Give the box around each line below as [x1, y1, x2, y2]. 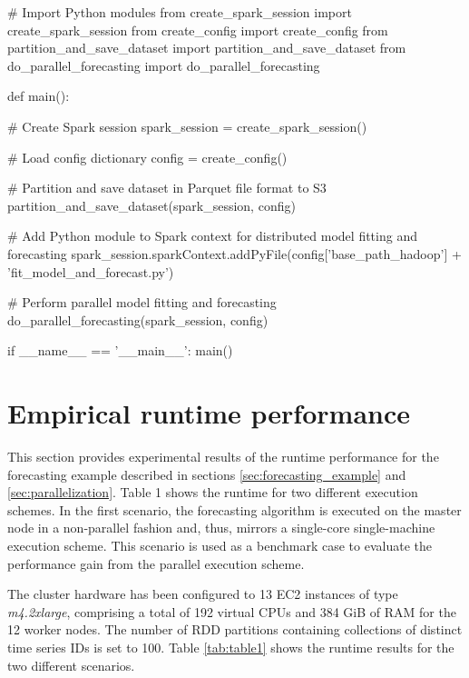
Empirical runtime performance [7, 394, 410, 432]
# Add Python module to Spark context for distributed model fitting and [7, 226, 417, 245]
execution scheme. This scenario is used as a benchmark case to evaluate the [7, 536, 432, 554]
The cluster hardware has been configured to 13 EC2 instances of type [7, 584, 398, 603]
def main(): [7, 86, 70, 105]
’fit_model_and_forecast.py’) [7, 262, 174, 281]
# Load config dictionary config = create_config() [7, 147, 288, 166]
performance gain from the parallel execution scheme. [7, 553, 305, 573]
